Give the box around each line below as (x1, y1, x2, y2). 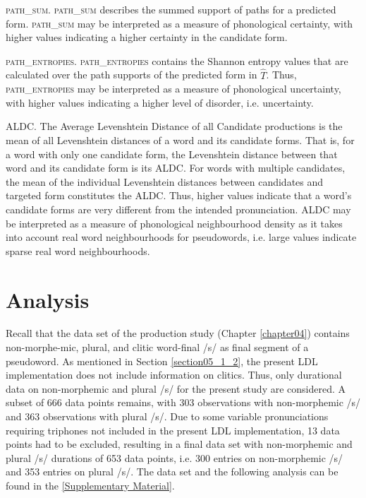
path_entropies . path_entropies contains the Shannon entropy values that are (6, 53, 348, 68)
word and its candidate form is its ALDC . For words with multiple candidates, (6, 160, 346, 175)
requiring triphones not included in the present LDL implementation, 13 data (6, 422, 340, 437)
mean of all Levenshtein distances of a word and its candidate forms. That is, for (6, 132, 355, 147)
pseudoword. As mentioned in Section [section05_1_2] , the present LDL (6, 353, 318, 368)
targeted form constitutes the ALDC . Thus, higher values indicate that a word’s (6, 188, 352, 203)
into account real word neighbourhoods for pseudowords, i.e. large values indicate (6, 230, 357, 244)
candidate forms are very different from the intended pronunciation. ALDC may (6, 201, 351, 216)
